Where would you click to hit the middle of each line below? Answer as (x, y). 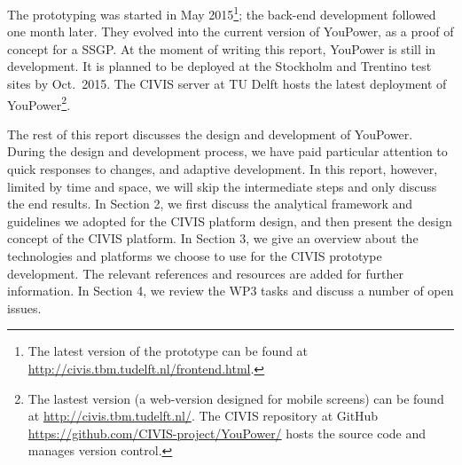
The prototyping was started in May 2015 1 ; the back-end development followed (222, 13)
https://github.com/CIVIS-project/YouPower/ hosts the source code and (227, 433)
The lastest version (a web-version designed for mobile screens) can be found (236, 398)
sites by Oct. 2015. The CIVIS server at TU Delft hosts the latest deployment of (227, 84)
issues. (24, 307)
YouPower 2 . (39, 103)
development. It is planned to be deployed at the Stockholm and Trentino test (219, 66)
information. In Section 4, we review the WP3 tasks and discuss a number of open (231, 291)
